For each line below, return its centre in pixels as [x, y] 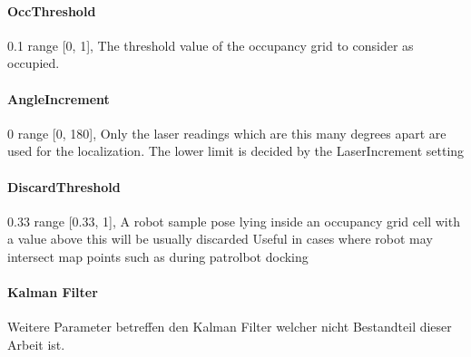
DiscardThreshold [64, 186]
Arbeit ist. [36, 344]
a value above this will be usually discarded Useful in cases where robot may [220, 239]
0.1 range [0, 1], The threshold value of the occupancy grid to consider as [211, 45]
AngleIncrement [59, 98]
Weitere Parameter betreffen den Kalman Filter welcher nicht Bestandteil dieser [230, 327]
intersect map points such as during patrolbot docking [158, 256]
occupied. [34, 63]
